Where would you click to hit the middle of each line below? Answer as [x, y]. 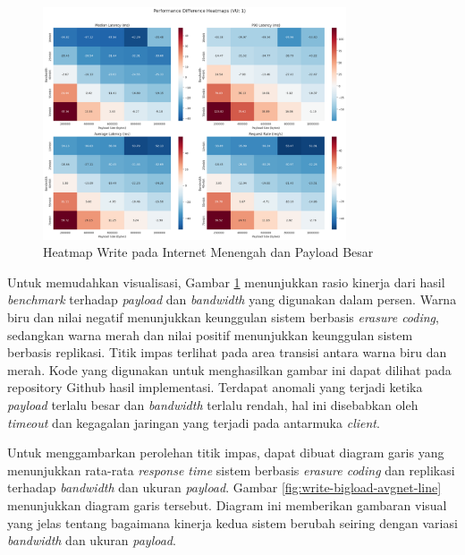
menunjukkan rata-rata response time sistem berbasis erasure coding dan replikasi [231, 470]
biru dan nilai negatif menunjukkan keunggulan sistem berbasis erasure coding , [223, 317]
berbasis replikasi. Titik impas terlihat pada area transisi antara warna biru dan [227, 352]
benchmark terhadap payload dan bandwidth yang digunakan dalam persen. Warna [232, 299]
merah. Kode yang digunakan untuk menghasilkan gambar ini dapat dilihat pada [229, 369]
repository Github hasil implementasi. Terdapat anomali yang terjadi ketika [215, 387]
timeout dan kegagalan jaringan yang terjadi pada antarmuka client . [194, 422]
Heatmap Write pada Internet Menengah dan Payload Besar [208, 252]
